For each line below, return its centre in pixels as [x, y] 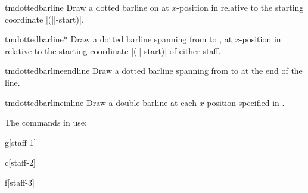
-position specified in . [244, 102]
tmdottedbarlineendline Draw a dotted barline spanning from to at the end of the [154, 71]
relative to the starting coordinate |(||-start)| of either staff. [113, 50]
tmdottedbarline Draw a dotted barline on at [87, 7]
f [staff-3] [20, 182]
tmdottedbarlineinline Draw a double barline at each [101, 102]
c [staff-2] [20, 162]
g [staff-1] [21, 142]
